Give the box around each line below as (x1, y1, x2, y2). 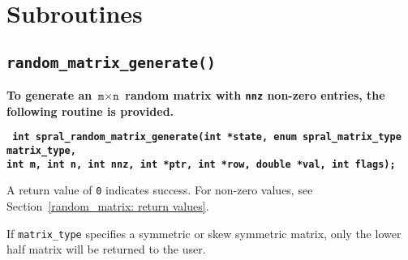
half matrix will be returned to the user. (6, 241, 206, 258)
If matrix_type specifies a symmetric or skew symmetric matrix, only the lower (6, 224, 402, 241)
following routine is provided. (6, 102, 174, 119)
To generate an (6, 87, 92, 104)
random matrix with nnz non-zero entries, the (125, 87, 385, 104)
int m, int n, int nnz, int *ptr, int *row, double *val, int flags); (6, 158, 396, 170)
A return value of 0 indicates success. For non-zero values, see (6, 181, 313, 198)
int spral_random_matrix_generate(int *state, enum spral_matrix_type (12, 131, 402, 143)
